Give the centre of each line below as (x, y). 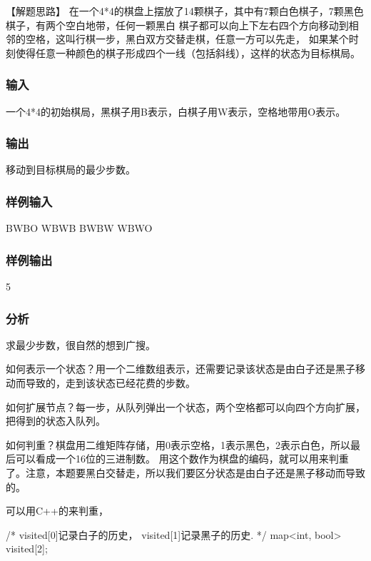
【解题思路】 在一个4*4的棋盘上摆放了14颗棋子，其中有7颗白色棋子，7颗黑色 (185, 11)
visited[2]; (27, 549)
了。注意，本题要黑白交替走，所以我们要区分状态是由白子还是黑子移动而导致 (185, 472)
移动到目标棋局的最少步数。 (71, 170)
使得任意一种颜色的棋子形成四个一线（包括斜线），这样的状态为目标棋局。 (188, 52)
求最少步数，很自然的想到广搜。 (81, 344)
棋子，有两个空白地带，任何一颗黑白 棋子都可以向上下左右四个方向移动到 (177, 25)
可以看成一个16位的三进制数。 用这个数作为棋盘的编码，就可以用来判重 (182, 459)
